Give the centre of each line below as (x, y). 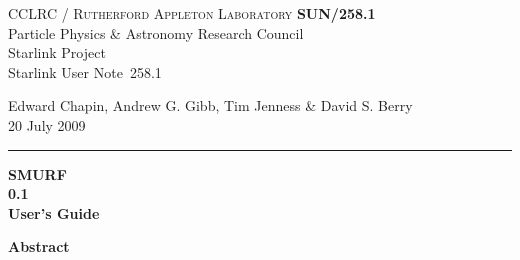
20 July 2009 (47, 124)
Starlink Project (57, 52)
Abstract (39, 246)
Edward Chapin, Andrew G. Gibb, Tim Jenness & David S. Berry (210, 105)
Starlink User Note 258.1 (85, 71)
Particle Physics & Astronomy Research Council (156, 32)
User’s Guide (54, 212)
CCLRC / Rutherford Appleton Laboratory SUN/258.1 (192, 13)
